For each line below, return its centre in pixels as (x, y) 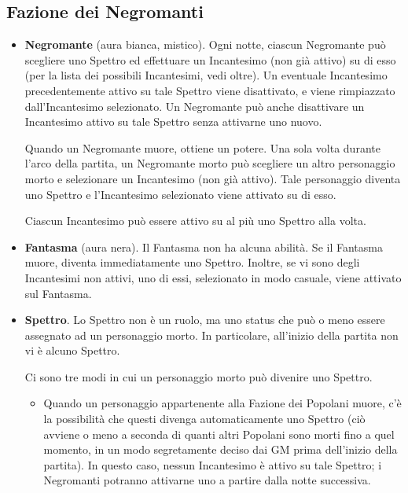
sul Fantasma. (58, 293)
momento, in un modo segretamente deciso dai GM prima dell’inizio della (221, 449)
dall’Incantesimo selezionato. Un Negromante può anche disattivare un (195, 106)
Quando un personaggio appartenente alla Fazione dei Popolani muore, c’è (222, 403)
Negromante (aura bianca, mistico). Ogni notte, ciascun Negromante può (205, 44)
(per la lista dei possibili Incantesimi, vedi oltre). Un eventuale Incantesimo (206, 75)
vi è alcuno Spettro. (72, 350)
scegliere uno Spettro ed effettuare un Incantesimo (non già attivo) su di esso (210, 59)
